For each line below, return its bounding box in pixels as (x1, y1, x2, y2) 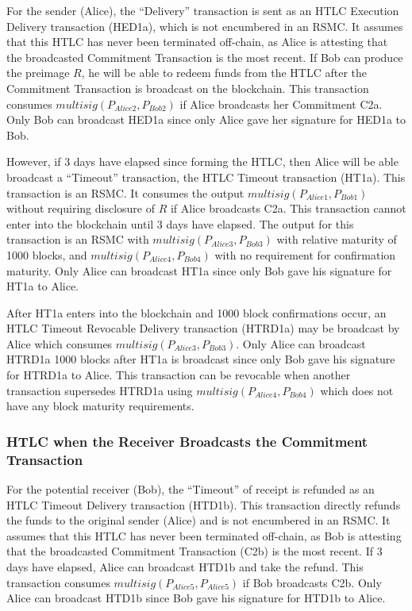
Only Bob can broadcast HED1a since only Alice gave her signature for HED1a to (6, 111, 406, 128)
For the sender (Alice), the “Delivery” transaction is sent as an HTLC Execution (6, 2, 399, 18)
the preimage (6, 64, 70, 81)
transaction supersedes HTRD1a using (6, 382, 193, 398)
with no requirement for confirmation (214, 246, 396, 263)
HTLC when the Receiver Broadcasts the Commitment (6, 431, 368, 451)
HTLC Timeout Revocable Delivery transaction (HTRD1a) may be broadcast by (6, 320, 400, 336)
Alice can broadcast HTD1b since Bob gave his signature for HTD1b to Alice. (6, 590, 386, 606)
